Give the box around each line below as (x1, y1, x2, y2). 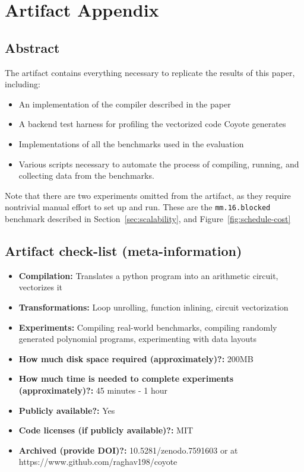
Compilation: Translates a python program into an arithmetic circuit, (18, 269, 278, 281)
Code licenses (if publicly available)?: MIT (18, 424, 194, 436)
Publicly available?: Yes (18, 404, 115, 416)
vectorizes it (18, 281, 63, 293)
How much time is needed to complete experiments (18, 372, 234, 385)
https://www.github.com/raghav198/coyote (18, 455, 178, 468)
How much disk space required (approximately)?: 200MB (18, 352, 254, 365)
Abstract (5, 38, 60, 56)
